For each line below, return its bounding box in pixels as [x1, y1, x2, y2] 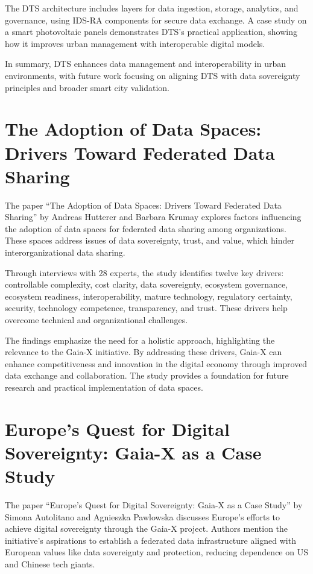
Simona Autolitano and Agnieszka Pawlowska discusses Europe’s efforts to [5, 510, 280, 523]
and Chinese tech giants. [5, 558, 95, 570]
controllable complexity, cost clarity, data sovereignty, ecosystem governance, [5, 278, 288, 291]
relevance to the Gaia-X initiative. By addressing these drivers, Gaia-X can [5, 345, 282, 358]
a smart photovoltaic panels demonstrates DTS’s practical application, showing [5, 25, 297, 38]
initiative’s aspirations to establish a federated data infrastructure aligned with [5, 534, 296, 546]
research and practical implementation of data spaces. [5, 380, 203, 393]
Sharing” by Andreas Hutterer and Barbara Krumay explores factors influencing [5, 210, 302, 223]
